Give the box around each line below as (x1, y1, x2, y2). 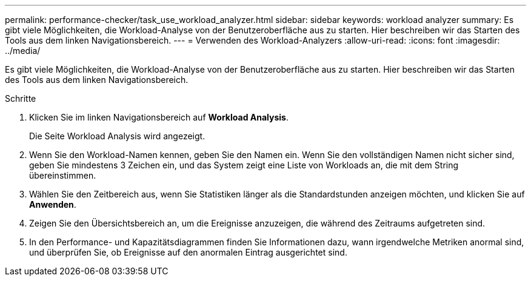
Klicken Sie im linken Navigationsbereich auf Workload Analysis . (29, 112, 289, 122)
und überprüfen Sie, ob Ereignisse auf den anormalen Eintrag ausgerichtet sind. (29, 247, 347, 257)
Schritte (5, 93, 36, 104)
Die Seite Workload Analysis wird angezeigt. (29, 131, 205, 141)
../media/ (5, 45, 41, 56)
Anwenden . (29, 199, 76, 210)
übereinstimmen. (29, 170, 96, 180)
